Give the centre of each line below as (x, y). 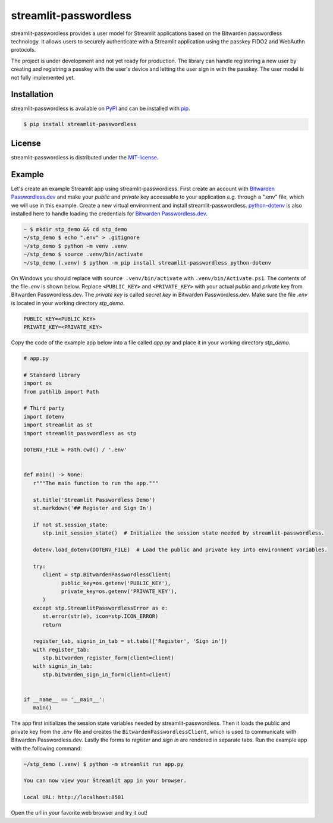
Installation (32, 94)
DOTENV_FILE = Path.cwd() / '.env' (75, 450)
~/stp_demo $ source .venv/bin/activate (83, 255)
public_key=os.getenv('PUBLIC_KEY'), (116, 583)
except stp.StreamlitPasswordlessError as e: (100, 608)
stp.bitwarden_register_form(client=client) (109, 658)
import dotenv (44, 417)
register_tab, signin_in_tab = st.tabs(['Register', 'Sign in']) (130, 641)
